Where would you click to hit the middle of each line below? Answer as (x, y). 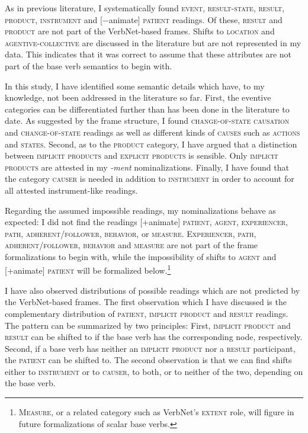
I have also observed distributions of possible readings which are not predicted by (153, 290)
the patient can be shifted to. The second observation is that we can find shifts (148, 360)
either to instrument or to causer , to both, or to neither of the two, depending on (154, 371)
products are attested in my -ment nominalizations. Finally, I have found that (147, 167)
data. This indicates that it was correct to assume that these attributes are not (148, 54)
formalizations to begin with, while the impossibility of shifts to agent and (141, 256)
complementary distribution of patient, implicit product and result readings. (147, 313)
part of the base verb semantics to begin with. (89, 65)
